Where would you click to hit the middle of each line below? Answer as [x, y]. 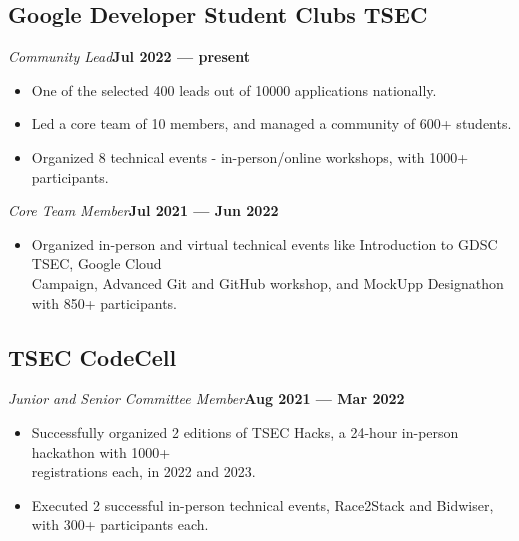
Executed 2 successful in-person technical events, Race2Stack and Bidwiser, [262, 504]
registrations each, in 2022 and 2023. [143, 471]
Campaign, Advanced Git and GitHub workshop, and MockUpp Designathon [267, 282]
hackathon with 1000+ [101, 451]
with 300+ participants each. [120, 524]
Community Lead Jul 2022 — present [129, 56]
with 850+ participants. [104, 302]
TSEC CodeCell [92, 356]
